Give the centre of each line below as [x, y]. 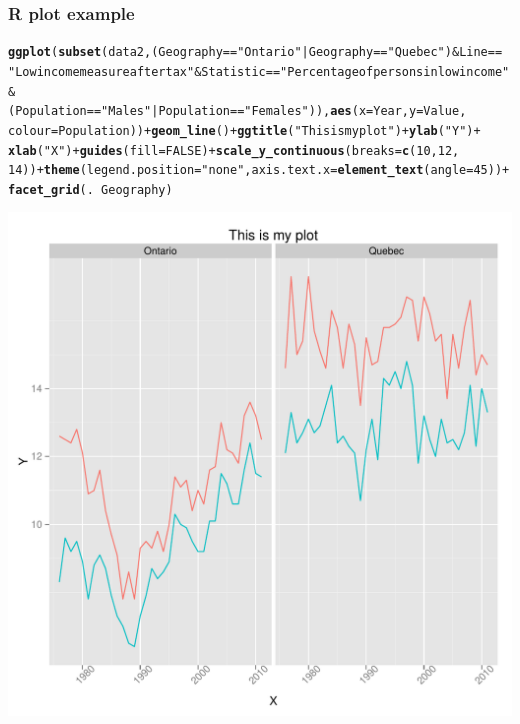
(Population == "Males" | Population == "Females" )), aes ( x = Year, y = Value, [237, 111]
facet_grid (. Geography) [90, 189]
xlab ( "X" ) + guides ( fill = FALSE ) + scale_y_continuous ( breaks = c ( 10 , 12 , [234, 150]
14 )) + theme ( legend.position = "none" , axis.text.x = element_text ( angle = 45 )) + [259, 170]
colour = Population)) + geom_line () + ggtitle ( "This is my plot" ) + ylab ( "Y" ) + [244, 130]
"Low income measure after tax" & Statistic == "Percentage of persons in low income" [259, 71]
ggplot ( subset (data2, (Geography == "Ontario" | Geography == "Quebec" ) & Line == [255, 52]
